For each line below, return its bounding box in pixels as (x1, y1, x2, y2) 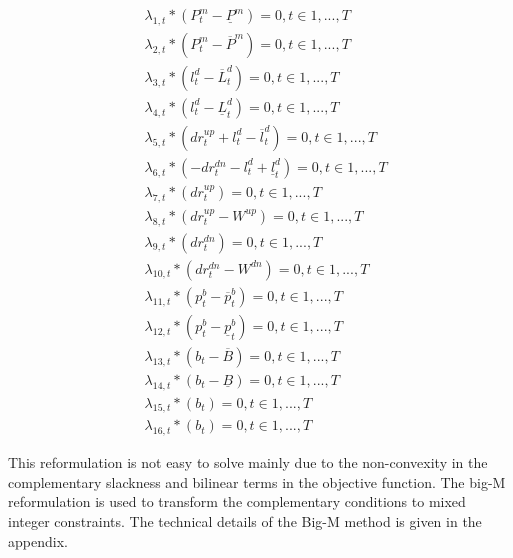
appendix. (8, 530, 68, 551)
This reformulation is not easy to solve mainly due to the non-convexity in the (8, 452, 488, 473)
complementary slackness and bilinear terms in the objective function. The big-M (8, 471, 506, 492)
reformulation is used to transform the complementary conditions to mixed (8, 491, 466, 512)
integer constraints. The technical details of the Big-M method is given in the (8, 511, 482, 532)
